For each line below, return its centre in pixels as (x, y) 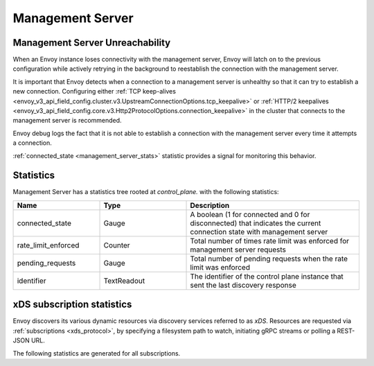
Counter (117, 245)
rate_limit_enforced (48, 245)
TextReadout (124, 281)
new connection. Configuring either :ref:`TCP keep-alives (95, 91)
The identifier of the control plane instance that (267, 276)
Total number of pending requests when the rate (269, 259)
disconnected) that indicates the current (256, 223)
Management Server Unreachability (92, 43)
